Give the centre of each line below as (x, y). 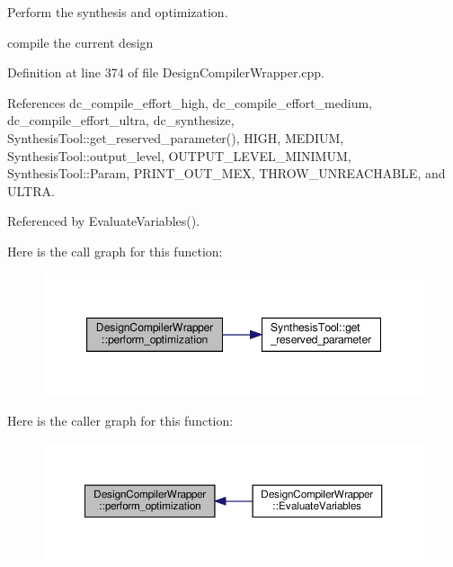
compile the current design (80, 42)
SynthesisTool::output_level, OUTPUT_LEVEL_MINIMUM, (179, 155)
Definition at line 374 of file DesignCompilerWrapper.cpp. (166, 72)
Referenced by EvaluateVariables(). (104, 221)
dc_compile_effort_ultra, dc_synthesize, (121, 120)
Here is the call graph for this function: (115, 251)
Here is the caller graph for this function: (120, 421)
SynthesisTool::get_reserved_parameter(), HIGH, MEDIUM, (176, 137)
